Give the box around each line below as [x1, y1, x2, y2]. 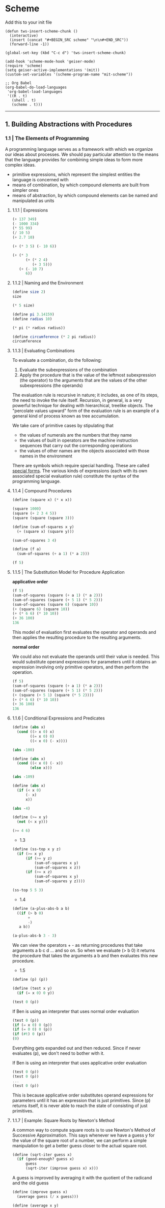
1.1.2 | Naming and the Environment [12, 280, 83, 286]
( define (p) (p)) [12, 977, 48, 982]
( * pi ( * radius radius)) [12, 325, 65, 330]
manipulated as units [12, 198, 55, 204]
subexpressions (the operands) [19, 382, 83, 388]
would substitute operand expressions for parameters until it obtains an [12, 659, 157, 664]
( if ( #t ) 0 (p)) [12, 1032, 46, 1036]
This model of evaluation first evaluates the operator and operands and [12, 629, 156, 635]
